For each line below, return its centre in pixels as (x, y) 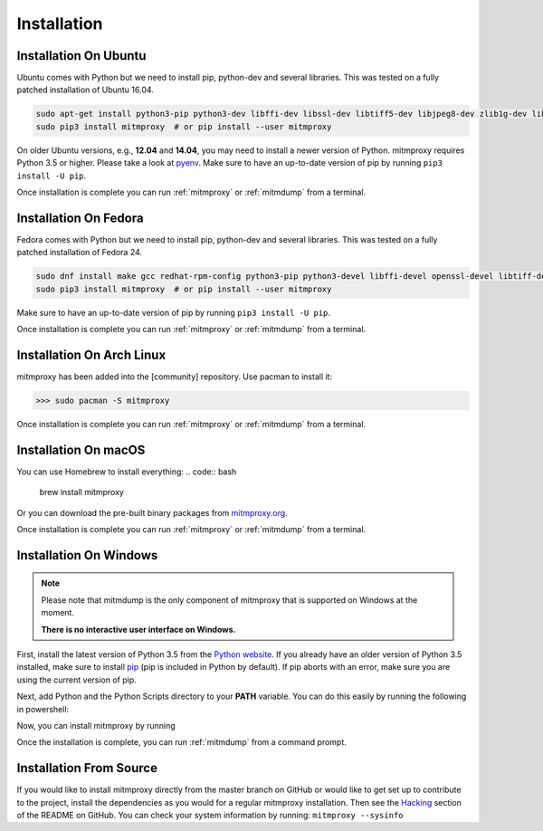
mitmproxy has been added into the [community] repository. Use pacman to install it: (175, 377)
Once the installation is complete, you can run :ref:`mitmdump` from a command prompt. (182, 742)
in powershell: (43, 709)
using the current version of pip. (77, 680)
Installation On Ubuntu (81, 56)
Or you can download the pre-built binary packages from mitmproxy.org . (152, 512)
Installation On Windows (87, 555)
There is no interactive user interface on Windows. (138, 629)
